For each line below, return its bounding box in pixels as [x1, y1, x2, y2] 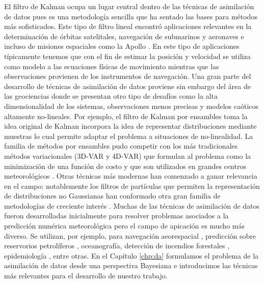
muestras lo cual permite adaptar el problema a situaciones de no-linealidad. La [4, 130, 253, 141]
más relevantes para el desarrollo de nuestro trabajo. [4, 270, 168, 281]
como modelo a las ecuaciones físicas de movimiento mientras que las [4, 61, 219, 71]
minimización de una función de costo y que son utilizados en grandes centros [4, 160, 246, 171]
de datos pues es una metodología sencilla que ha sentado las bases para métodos [4, 11, 257, 21]
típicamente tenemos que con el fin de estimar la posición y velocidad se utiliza [4, 50, 251, 61]
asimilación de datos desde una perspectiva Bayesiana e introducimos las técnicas [4, 260, 258, 271]
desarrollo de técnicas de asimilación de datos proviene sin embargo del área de [4, 80, 251, 91]
